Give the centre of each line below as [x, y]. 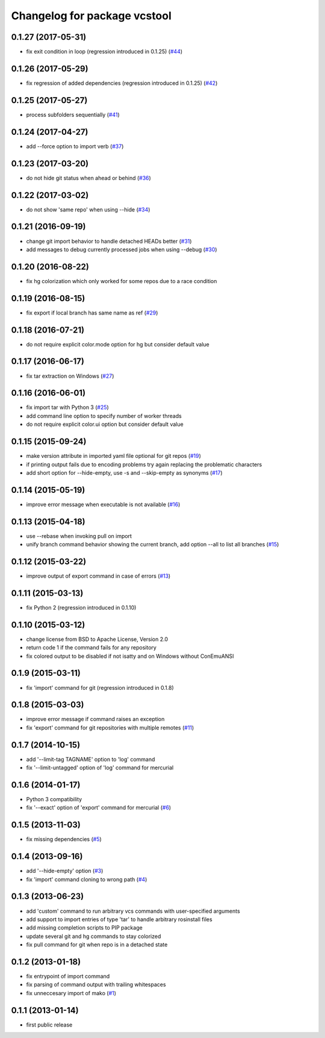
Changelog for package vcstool [91, 16]
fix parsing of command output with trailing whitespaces [96, 984]
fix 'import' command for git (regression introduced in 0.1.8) [100, 687]
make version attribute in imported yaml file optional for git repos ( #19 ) [113, 456]
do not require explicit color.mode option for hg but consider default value [118, 344]
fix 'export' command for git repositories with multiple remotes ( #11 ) [110, 727]
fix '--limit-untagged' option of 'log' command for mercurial [100, 768]
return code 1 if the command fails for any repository [91, 648]
